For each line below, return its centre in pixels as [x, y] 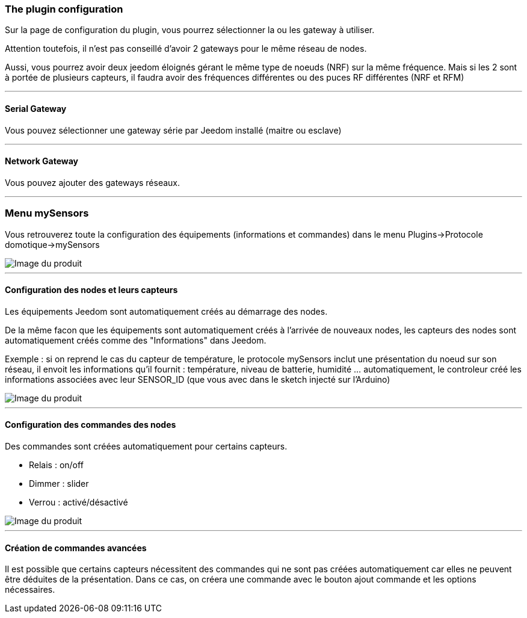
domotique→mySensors [52, 244]
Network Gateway [42, 161]
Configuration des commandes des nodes [91, 425]
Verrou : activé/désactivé [79, 502]
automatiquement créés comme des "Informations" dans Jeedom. [136, 340]
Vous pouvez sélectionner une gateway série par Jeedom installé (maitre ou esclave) [173, 130]
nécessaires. [30, 590]
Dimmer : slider [59, 484]
